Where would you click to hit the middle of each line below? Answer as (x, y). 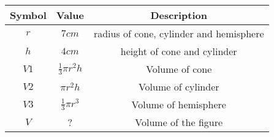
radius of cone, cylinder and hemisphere (179, 33)
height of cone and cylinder (179, 51)
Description (179, 15)
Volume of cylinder (179, 87)
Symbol (28, 15)
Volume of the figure (179, 122)
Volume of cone (179, 69)
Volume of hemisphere (179, 104)
